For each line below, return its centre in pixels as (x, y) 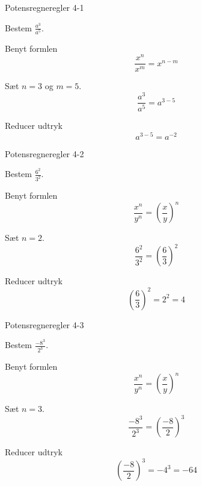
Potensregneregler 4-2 (44, 153)
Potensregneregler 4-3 (44, 324)
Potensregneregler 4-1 (44, 7)
